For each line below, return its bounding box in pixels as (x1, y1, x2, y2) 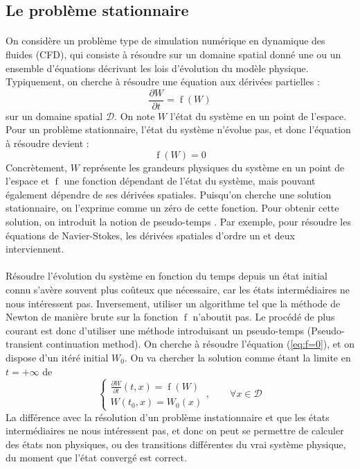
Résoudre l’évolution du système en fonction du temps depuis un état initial (6, 268, 327, 283)
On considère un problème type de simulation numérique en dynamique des (6, 33, 325, 48)
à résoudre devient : (6, 136, 89, 150)
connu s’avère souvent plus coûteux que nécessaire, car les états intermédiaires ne (6, 282, 350, 296)
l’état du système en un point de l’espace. (170, 108, 347, 123)
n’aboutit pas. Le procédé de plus (192, 309, 335, 324)
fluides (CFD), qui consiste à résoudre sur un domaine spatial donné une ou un (6, 46, 341, 61)
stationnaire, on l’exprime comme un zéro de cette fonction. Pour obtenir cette (6, 201, 339, 215)
